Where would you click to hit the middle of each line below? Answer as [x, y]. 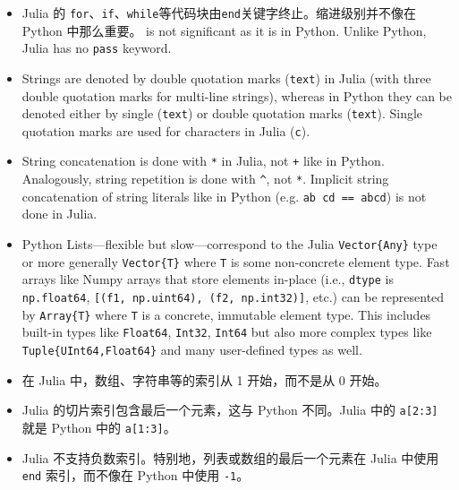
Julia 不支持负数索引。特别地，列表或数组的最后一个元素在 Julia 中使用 [230, 457]
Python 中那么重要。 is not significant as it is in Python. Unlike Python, [224, 30]
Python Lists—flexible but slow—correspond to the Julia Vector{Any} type [229, 244]
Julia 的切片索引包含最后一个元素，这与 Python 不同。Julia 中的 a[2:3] [230, 410]
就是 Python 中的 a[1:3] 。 [99, 427]
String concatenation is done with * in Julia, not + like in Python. [203, 161]
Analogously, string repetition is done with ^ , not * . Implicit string [205, 179]
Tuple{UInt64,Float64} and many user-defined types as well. [192, 349]
